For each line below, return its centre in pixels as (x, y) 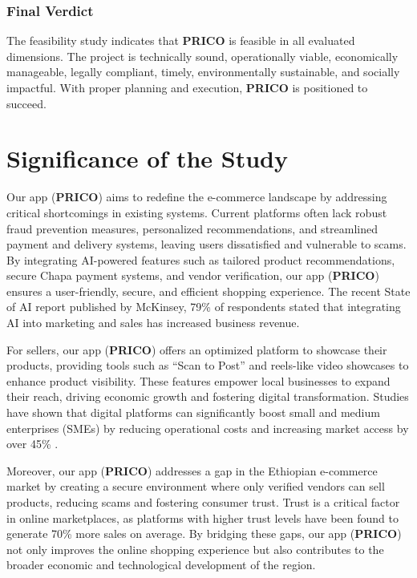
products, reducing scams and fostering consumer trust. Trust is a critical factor (203, 502)
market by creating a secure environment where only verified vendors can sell (196, 486)
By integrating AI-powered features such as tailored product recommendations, (201, 259)
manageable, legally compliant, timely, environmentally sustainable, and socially (203, 72)
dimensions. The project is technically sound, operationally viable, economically (202, 56)
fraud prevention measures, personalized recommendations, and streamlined (192, 228)
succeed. (26, 103)
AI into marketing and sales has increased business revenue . (153, 323)
